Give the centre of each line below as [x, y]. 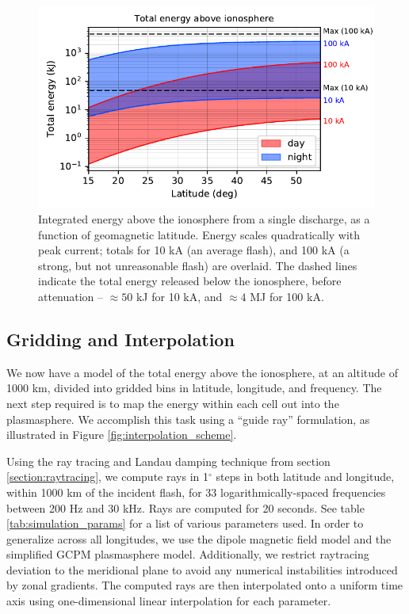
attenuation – [71, 296]
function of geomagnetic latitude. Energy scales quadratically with [199, 234]
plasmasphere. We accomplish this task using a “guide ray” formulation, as [188, 419]
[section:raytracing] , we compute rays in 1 [107, 477]
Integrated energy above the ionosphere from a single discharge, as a [204, 218]
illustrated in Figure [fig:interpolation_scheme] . [122, 435]
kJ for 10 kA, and [179, 296]
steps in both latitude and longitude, [305, 477]
